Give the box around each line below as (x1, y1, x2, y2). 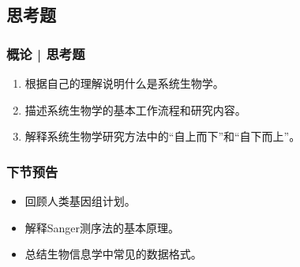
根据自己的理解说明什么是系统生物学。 (24, 75, 224, 91)
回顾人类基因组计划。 (24, 193, 136, 209)
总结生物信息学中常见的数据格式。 (24, 246, 202, 262)
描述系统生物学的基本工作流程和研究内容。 (24, 101, 246, 118)
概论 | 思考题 (6, 43, 85, 63)
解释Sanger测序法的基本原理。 (24, 219, 180, 235)
